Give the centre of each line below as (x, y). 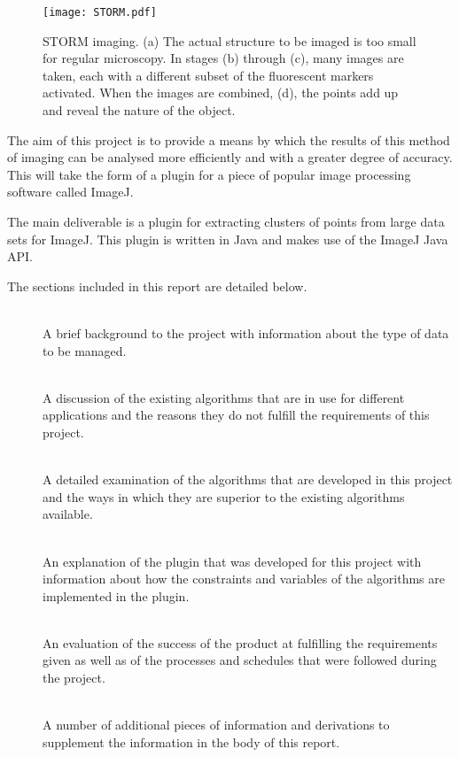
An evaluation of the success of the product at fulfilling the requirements (240, 642)
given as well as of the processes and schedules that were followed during (240, 660)
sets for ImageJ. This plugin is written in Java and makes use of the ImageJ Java (228, 239)
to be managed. (85, 350)
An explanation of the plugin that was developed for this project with (232, 561)
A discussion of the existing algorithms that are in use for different (224, 397)
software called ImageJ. (70, 192)
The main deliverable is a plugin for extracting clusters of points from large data (226, 221)
